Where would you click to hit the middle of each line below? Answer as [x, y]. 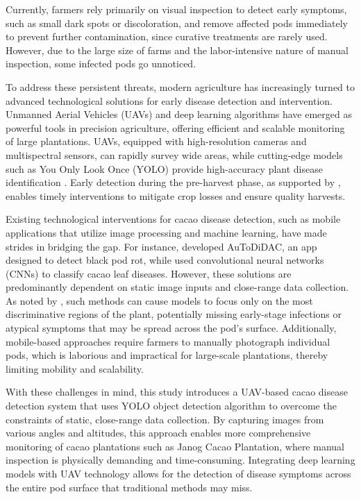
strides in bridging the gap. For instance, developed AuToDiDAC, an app [161, 246]
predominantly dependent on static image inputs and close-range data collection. [177, 287]
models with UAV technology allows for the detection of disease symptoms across [178, 473]
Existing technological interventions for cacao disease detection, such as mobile [173, 219]
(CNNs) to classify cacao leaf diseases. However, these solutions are [149, 273]
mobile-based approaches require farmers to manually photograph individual [168, 341]
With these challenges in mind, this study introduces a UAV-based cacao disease [177, 392]
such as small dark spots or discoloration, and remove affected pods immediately [177, 23]
